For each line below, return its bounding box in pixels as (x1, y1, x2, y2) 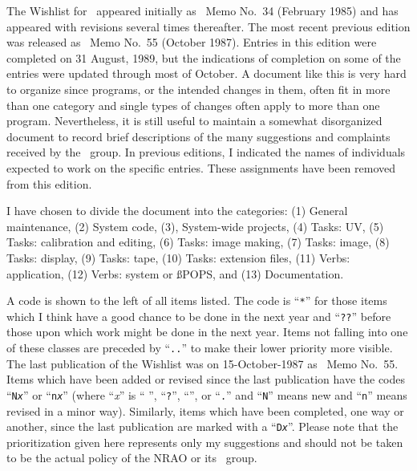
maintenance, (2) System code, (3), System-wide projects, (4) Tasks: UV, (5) (6, 217, 384, 234)
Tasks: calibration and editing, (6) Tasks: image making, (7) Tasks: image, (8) (6, 233, 390, 250)
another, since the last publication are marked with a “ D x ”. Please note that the (6, 418, 399, 435)
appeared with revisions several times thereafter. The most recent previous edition (6, 18, 411, 35)
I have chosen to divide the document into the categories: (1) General (6, 202, 348, 219)
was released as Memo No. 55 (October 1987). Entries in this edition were (6, 34, 377, 51)
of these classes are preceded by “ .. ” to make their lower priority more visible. (6, 339, 393, 355)
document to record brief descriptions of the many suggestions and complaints (6, 128, 391, 144)
